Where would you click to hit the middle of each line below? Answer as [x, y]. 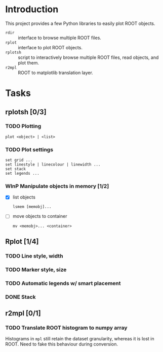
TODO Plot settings [29, 149]
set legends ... [22, 174]
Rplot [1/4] [22, 242]
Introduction [32, 9]
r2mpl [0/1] [23, 313]
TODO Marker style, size [36, 269]
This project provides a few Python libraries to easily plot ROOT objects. [80, 23]
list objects [24, 197]
